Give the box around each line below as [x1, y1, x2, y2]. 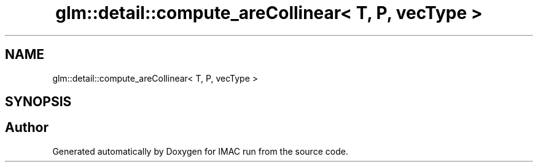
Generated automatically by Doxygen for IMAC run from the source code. [52, 146, 348, 157]
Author [5, 120, 49, 136]
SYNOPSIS [5, 94, 72, 110]
